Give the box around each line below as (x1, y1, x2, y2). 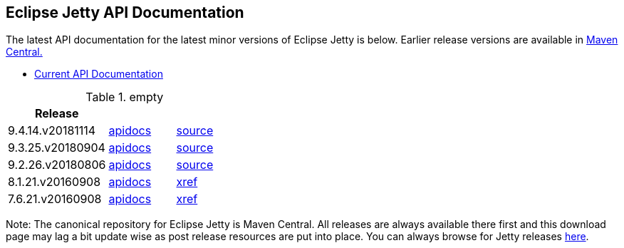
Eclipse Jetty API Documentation (6, 4, 244, 21)
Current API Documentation (34, 68, 163, 81)
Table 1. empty (85, 90, 164, 105)
